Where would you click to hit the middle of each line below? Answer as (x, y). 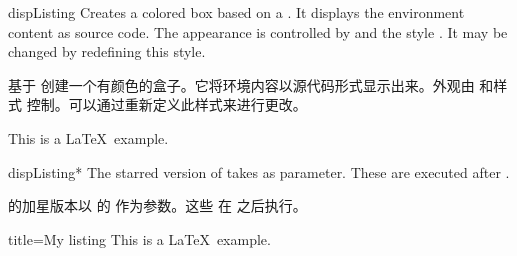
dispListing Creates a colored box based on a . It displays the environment (236, 12)
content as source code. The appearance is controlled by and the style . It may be (258, 31)
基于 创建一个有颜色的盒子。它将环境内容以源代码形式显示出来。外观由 (241, 84)
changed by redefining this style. (107, 51)
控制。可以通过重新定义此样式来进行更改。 (166, 104)
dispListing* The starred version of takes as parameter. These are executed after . (259, 171)
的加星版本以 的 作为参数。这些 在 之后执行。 (157, 205)
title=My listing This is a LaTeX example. (139, 238)
